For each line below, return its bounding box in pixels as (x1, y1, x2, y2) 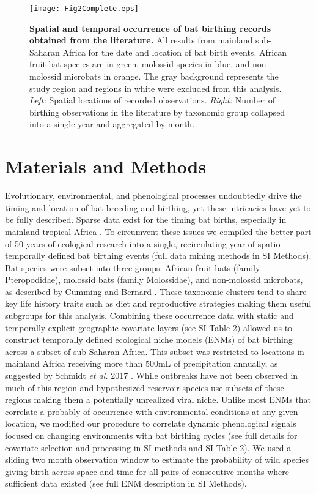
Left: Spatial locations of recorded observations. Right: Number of (29, 94, 276, 107)
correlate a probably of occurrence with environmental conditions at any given (5, 405, 298, 417)
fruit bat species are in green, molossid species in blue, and (29, 58, 250, 70)
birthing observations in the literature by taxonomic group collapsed (29, 105, 285, 118)
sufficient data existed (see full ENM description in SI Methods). (5, 477, 247, 490)
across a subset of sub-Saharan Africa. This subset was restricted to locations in (5, 345, 304, 357)
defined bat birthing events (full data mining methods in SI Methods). (48, 249, 312, 262)
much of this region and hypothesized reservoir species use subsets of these (5, 381, 284, 394)
